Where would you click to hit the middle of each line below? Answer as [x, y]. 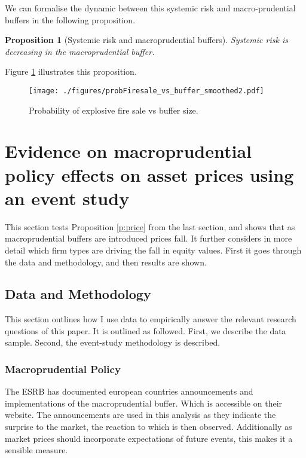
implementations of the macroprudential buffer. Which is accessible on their [144, 403]
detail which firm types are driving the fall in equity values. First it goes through [153, 250]
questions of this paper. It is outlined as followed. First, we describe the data [146, 330]
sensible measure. [36, 450]
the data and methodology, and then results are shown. [106, 262]
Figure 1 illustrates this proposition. [71, 71]
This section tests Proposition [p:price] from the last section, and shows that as [150, 226]
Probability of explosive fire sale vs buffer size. [114, 110]
